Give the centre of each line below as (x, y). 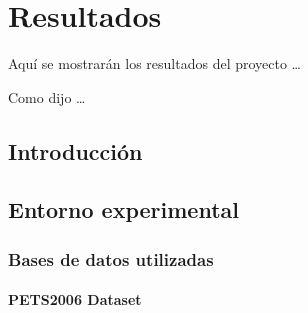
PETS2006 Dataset (75, 299)
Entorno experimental (123, 209)
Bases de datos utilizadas (111, 258)
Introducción (75, 150)
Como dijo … (47, 96)
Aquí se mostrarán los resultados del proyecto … (155, 63)
